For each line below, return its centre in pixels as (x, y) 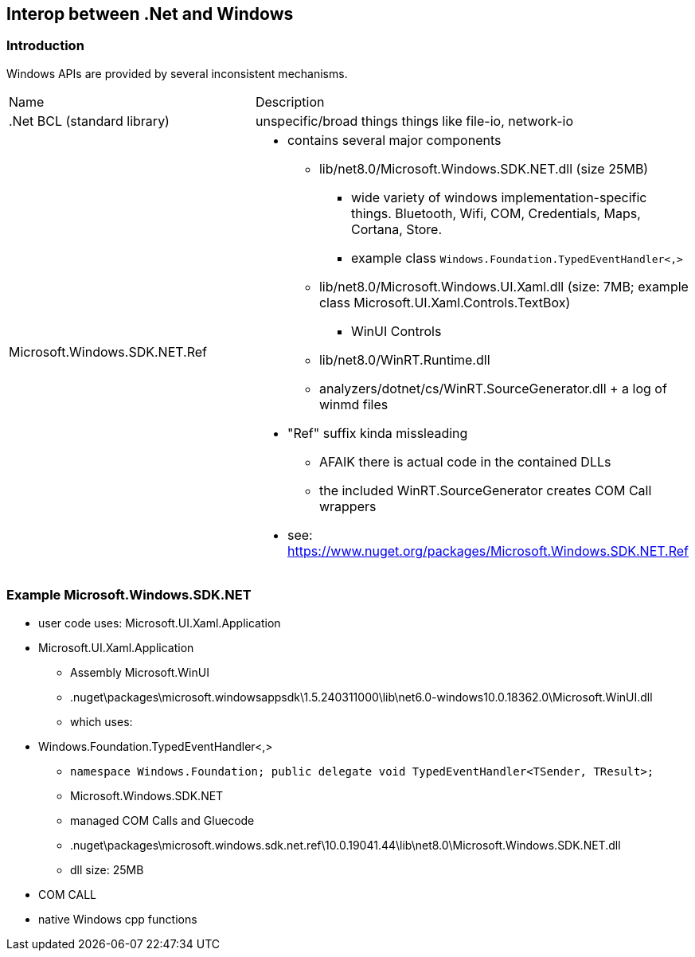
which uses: (102, 721)
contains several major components (394, 140)
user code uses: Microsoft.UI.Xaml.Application (160, 623)
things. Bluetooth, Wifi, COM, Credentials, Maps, (496, 213)
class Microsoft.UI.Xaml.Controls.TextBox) (445, 302)
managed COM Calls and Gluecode (162, 820)
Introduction (45, 46)
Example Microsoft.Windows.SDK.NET (129, 595)
